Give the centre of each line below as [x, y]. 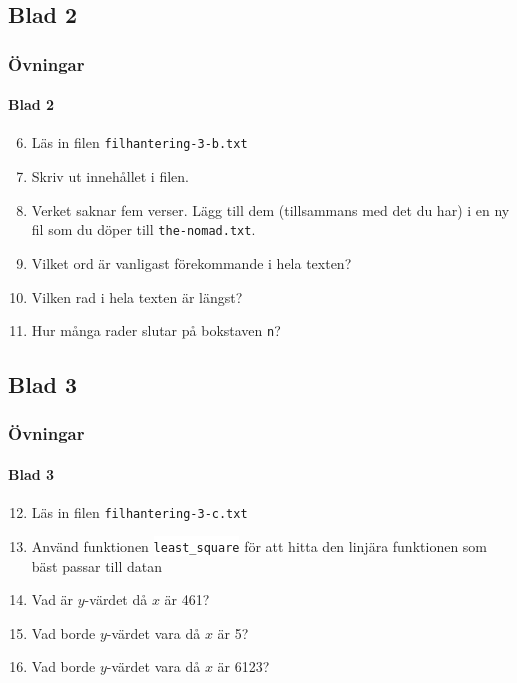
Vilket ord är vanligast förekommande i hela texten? [191, 262]
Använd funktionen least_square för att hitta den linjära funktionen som [259, 545]
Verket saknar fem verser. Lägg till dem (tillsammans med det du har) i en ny [270, 209]
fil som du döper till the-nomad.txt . [143, 229]
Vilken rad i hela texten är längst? [137, 296]
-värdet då [116, 599]
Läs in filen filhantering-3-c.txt [139, 512]
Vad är [52, 599]
